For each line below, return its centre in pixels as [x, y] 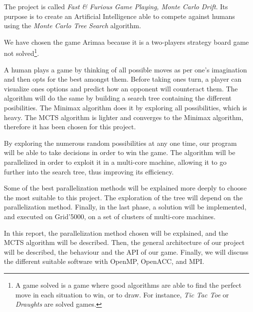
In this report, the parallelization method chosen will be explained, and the [116, 233]
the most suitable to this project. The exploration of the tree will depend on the [123, 197]
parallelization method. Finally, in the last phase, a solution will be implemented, [125, 207]
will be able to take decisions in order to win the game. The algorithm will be [120, 152]
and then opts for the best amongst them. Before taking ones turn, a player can [123, 79]
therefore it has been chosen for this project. [70, 127]
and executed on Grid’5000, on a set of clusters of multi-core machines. [110, 216]
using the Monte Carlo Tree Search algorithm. [72, 26]
